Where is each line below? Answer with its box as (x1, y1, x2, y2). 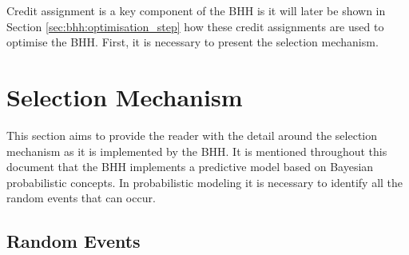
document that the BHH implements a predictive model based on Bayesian (6, 158, 374, 175)
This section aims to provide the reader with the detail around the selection (6, 126, 378, 143)
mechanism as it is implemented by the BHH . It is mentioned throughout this (6, 142, 387, 159)
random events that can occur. (6, 189, 156, 206)
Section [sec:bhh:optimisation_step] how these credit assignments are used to (6, 18, 384, 34)
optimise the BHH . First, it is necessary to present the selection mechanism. (6, 34, 379, 50)
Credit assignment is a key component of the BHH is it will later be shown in (6, 2, 386, 18)
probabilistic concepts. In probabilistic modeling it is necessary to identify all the (6, 173, 403, 190)
